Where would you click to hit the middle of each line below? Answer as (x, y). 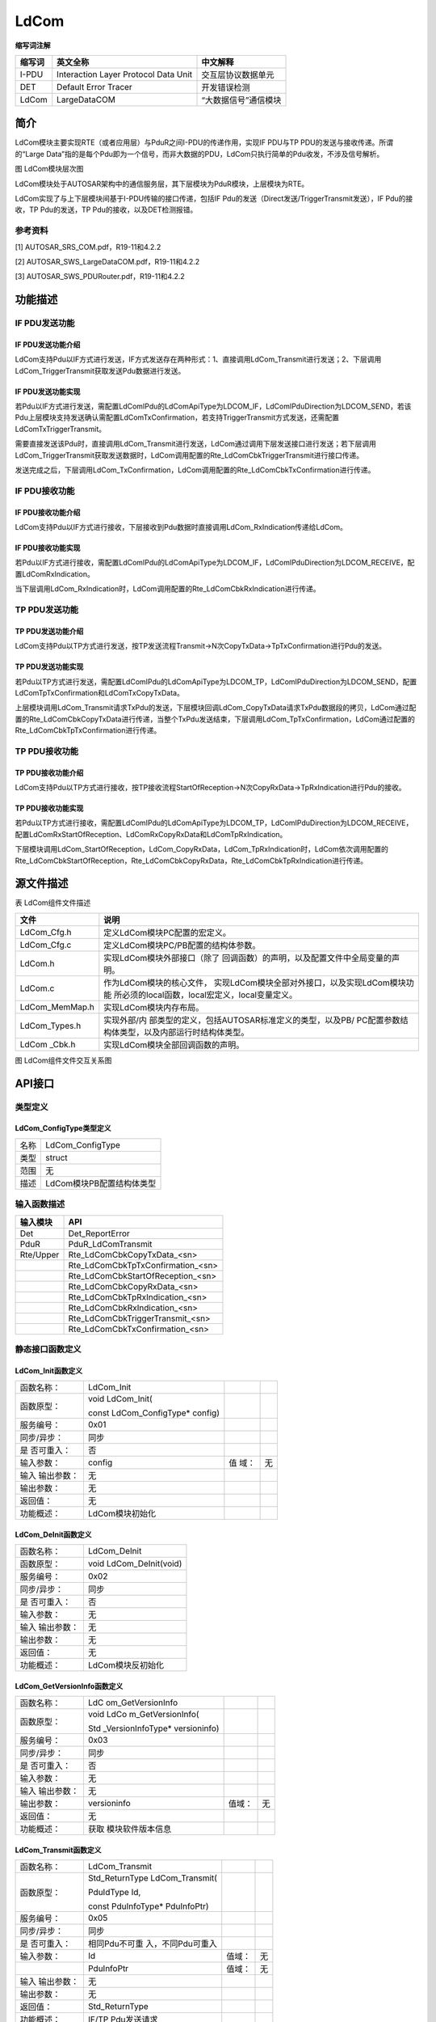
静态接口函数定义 (48, 1349)
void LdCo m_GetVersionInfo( (143, 1715)
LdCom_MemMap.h (57, 1007)
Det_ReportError (99, 1233)
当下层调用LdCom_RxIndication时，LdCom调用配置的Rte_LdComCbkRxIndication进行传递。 (168, 589)
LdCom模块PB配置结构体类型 (101, 1183)
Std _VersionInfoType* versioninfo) (153, 1728)
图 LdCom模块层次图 (49, 169)
